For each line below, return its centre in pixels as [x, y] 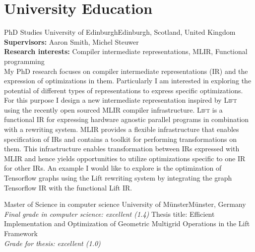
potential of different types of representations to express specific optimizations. [124, 90]
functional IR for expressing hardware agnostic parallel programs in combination [127, 119]
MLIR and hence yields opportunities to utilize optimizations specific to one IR [125, 158]
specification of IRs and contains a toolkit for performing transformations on [121, 139]
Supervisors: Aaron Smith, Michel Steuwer [71, 41]
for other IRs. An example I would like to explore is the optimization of [113, 168]
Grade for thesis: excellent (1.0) [52, 243]
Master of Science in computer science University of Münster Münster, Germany [125, 204]
